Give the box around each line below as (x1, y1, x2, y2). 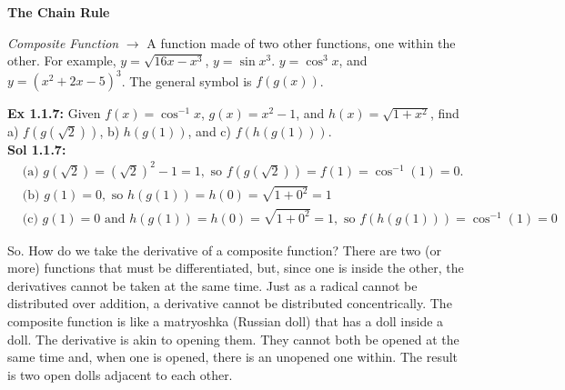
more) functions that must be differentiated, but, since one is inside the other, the (7, 258, 464, 277)
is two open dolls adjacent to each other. (7, 365, 233, 384)
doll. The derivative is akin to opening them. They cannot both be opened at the (7, 329, 459, 348)
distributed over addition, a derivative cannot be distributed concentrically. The (7, 294, 452, 313)
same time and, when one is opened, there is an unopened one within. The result (7, 347, 459, 366)
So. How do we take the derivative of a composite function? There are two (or (7, 240, 441, 259)
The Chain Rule (7, 3, 110, 21)
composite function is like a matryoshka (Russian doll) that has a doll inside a (7, 312, 444, 330)
